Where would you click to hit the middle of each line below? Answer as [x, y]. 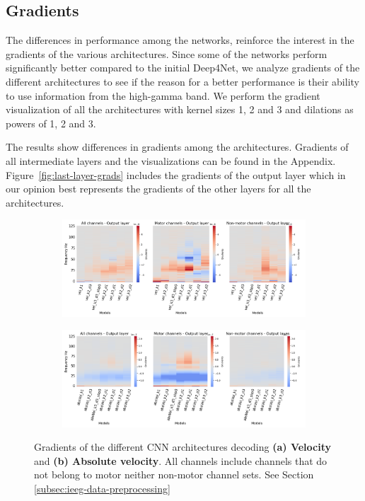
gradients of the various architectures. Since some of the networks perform [167, 53]
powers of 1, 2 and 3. [51, 123]
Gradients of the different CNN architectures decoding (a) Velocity [182, 447]
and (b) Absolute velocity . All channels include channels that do [181, 460]
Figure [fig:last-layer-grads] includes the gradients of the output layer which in [176, 174]
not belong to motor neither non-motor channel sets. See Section [174, 474]
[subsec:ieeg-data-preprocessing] [102, 489]
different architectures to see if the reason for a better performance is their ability [182, 81]
